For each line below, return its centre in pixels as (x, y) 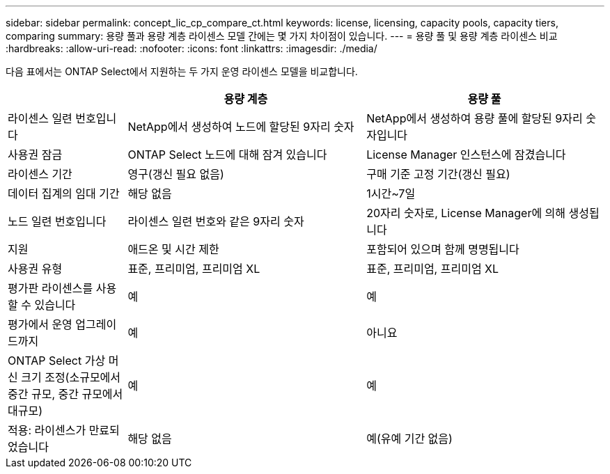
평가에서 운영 (40, 324)
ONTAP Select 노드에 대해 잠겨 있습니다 (227, 155)
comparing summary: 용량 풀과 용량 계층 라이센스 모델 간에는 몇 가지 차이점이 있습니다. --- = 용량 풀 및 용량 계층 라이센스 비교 (282, 36)
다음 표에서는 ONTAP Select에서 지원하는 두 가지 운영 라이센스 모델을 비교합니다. (182, 71)
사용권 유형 (35, 269)
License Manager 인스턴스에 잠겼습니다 (466, 155)
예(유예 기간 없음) (409, 439)
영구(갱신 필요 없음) (176, 174)
